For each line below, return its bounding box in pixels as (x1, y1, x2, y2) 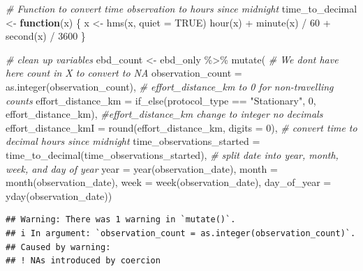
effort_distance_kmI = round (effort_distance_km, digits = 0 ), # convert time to (6, 120, 357, 134)
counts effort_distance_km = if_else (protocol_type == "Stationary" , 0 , (6, 93, 316, 107)
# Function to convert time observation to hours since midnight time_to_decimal (6, 1, 357, 15)
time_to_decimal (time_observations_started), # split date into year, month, (6, 147, 339, 162)
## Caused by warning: (6, 242, 111, 252)
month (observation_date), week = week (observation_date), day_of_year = (6, 175, 332, 189)
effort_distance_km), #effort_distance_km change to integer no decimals (6, 107, 323, 121)
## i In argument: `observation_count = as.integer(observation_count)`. (6, 228, 356, 238)
